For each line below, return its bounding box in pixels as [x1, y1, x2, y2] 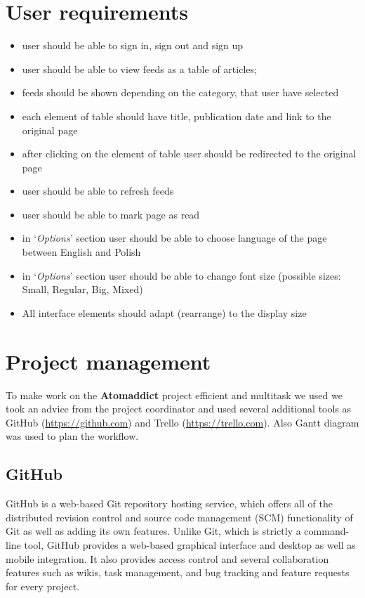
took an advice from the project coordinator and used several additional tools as [6, 401, 352, 416]
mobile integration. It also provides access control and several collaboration [6, 551, 329, 566]
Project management [6, 346, 211, 375]
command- [304, 524, 350, 538]
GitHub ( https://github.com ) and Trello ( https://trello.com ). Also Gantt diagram [6, 415, 359, 429]
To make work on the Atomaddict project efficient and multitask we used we [6, 387, 343, 402]
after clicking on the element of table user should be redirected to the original [22, 146, 357, 161]
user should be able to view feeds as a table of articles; [22, 61, 257, 76]
